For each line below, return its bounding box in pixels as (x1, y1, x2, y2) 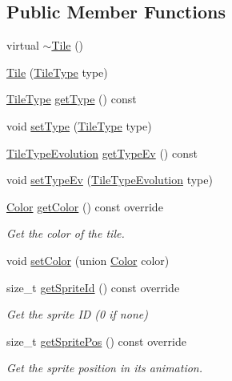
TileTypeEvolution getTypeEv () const (6, 144, 198, 161)
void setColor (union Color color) (6, 251, 170, 268)
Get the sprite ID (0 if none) (6, 306, 148, 323)
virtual (6, 37, 39, 54)
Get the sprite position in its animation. (6, 359, 203, 376)
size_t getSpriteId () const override (6, 279, 180, 295)
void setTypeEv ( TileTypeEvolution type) (6, 171, 213, 188)
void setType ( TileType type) (6, 117, 152, 134)
